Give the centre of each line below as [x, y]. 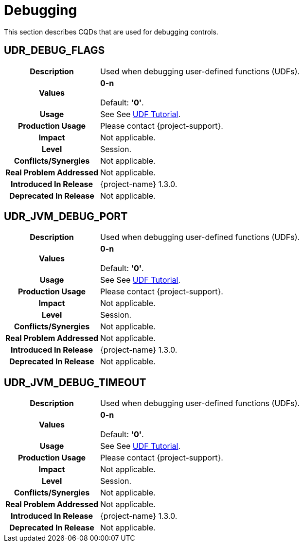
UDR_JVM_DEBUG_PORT [66, 217]
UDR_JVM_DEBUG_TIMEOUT [75, 382]
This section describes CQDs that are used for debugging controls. [111, 32]
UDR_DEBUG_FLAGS [54, 51]
